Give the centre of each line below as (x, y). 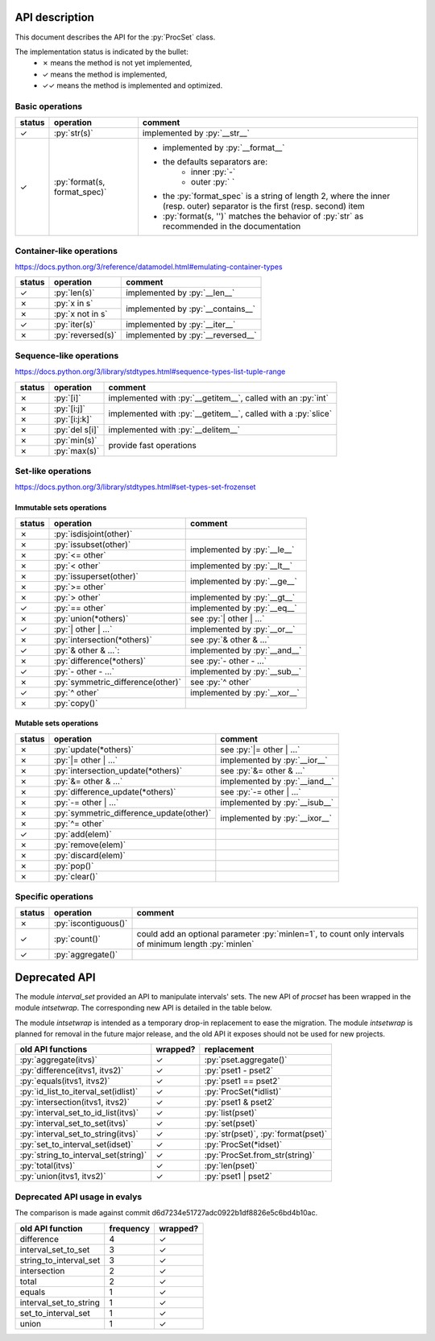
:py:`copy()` (76, 703)
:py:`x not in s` (81, 314)
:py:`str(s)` (74, 133)
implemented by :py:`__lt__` (242, 566)
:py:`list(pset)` (231, 1113)
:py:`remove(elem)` (90, 845)
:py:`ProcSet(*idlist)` (243, 1092)
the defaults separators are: (215, 162)
